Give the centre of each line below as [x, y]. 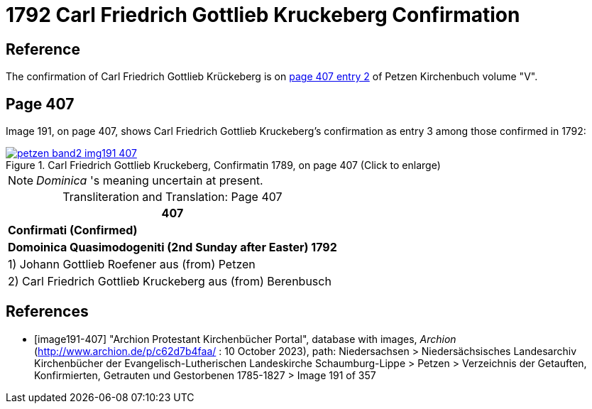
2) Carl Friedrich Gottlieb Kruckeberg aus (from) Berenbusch [170, 282]
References [47, 312]
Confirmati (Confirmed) [73, 230]
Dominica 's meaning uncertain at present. [150, 181]
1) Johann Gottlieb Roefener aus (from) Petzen [132, 265]
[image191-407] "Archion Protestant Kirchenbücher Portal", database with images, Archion [245, 339]
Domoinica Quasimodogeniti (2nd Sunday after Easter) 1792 [172, 247]
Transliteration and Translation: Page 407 [172, 197]
